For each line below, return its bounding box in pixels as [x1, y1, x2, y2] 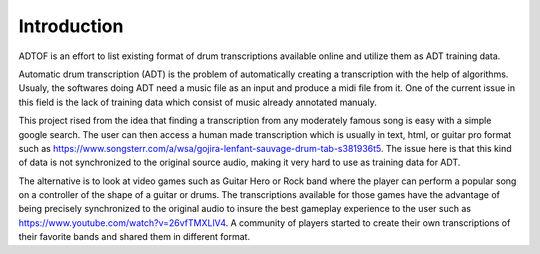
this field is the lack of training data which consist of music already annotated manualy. [18, 96, 377, 108]
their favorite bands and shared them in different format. [18, 231, 250, 243]
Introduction [18, 15, 124, 37]
